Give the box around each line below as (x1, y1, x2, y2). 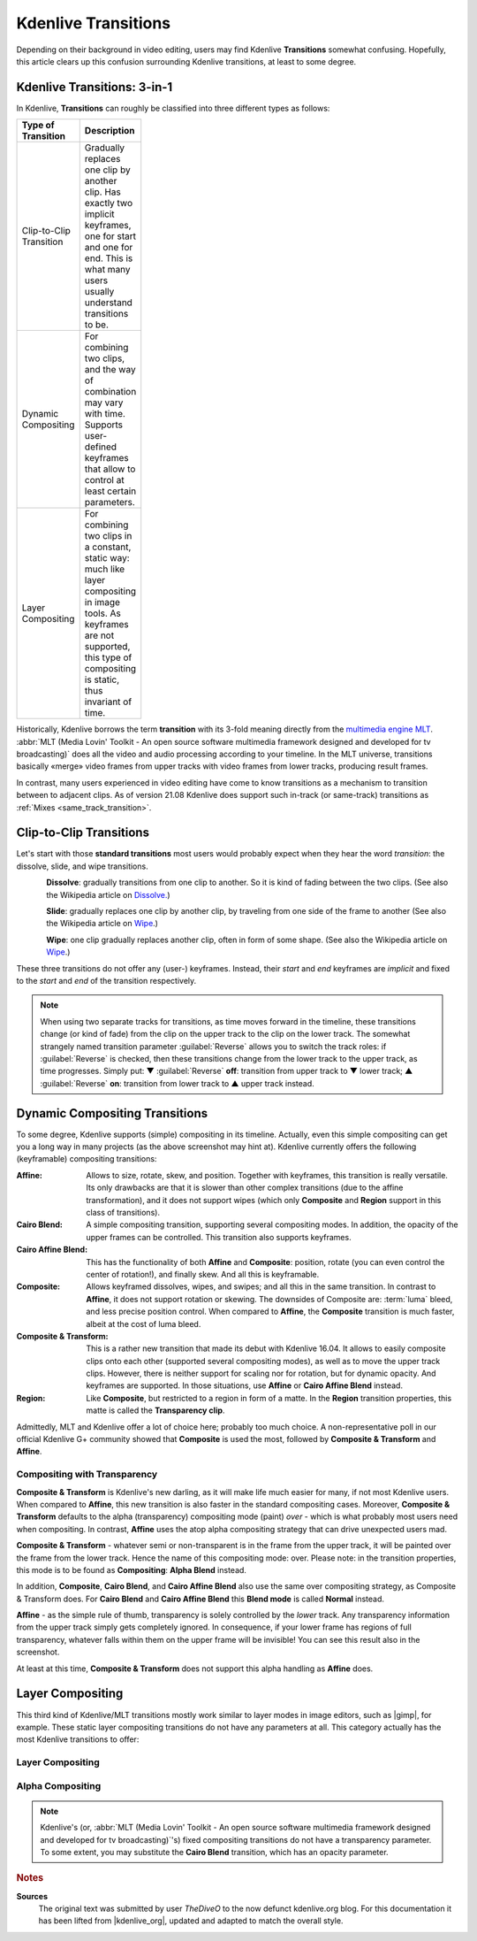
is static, (84, 673, 120, 686)
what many (84, 264, 132, 276)
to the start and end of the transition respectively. (16, 976, 197, 986)
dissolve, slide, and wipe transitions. (16, 861, 149, 871)
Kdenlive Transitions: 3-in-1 (16, 80, 173, 95)
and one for (84, 242, 133, 254)
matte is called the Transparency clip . (86, 1405, 225, 1415)
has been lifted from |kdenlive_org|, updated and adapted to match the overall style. (38, 1915, 344, 1926)
